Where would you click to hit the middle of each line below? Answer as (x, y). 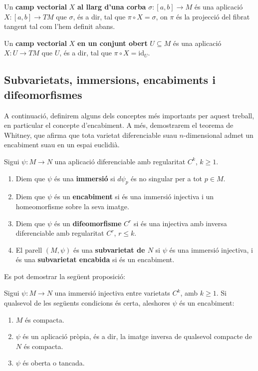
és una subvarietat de (109, 249)
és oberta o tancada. (54, 363)
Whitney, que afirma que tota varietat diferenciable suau (91, 135)
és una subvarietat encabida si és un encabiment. (95, 259)
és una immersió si (85, 178)
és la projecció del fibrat (213, 16)
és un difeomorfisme (88, 223)
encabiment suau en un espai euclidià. (62, 145)
